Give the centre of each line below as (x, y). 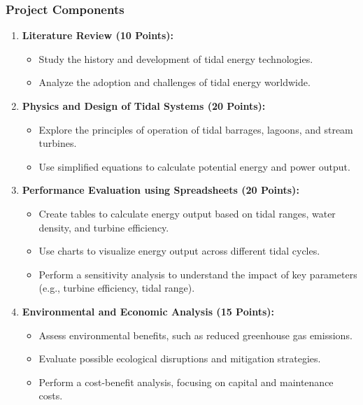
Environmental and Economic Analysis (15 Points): (148, 311)
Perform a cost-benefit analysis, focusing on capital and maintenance (186, 382)
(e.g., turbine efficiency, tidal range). (117, 288)
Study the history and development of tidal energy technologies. (176, 58)
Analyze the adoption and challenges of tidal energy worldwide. (175, 82)
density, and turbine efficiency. (104, 227)
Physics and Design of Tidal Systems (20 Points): (144, 106)
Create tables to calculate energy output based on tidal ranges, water (187, 213)
